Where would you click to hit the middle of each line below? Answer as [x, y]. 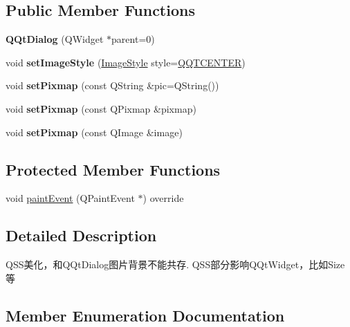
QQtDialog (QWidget [55, 39]
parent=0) [133, 39]
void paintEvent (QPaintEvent [70, 198]
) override [163, 198]
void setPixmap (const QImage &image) [94, 132]
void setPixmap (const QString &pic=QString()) [112, 85]
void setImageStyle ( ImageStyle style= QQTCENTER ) [126, 62]
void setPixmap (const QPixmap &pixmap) [101, 108]
